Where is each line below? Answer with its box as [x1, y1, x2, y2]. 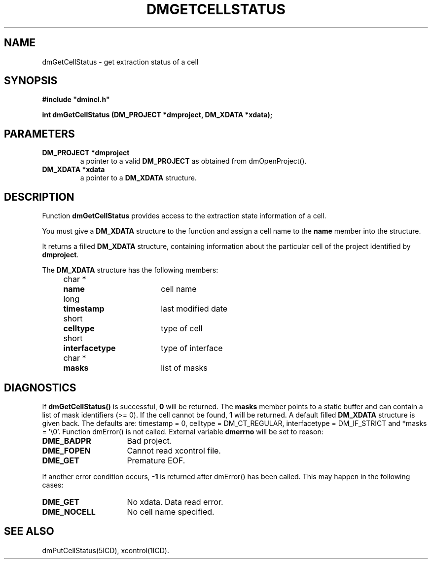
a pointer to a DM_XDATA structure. [80, 174, 197, 182]
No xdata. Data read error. [127, 496, 223, 507]
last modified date [161, 304, 228, 314]
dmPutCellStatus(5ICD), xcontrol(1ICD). [42, 546, 169, 555]
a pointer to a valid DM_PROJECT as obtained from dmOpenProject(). [80, 157, 307, 166]
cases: [42, 480, 64, 489]
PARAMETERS [4, 127, 75, 140]
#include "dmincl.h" [42, 95, 110, 104]
